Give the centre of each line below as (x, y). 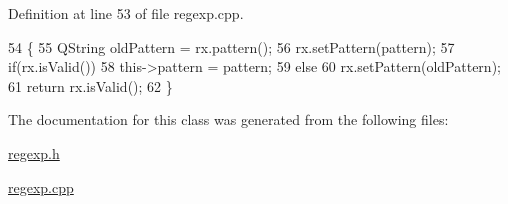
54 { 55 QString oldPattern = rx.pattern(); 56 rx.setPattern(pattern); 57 (231, 46)
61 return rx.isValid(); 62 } (90, 85)
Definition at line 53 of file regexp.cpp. (126, 13)
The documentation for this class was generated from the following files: (228, 119)
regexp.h (34, 152)
